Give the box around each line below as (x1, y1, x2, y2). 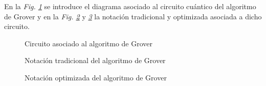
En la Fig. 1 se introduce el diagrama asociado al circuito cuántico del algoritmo (4, 1, 256, 11)
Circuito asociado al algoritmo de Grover (25, 38, 152, 48)
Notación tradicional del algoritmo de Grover (25, 55, 166, 66)
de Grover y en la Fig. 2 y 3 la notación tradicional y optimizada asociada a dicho (4, 11, 262, 21)
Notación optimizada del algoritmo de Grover (25, 72, 167, 82)
